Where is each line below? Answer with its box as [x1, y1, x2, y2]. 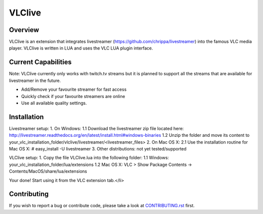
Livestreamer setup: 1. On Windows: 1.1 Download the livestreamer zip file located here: [9, 125, 184, 131]
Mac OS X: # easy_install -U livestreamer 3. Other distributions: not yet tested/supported [9, 146, 187, 151]
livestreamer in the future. [9, 78, 61, 83]
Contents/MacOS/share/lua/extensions [9, 168, 87, 174]
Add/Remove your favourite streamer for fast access [21, 86, 127, 92]
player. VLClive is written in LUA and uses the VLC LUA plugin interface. [9, 45, 153, 51]
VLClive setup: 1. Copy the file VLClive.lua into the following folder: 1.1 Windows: [9, 155, 169, 161]
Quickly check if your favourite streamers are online [21, 93, 125, 99]
